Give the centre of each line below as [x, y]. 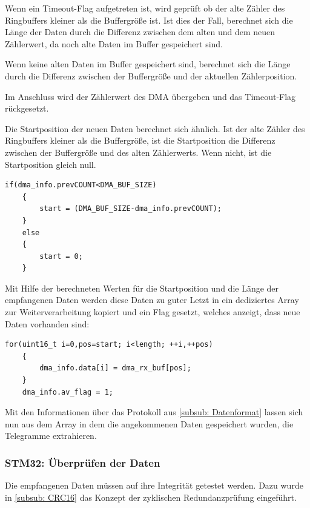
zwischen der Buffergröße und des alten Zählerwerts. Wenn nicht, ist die [138, 152]
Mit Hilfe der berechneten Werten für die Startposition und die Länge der [142, 288]
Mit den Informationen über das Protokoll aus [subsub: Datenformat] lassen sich [154, 412]
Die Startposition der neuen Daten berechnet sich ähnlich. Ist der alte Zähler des [155, 128]
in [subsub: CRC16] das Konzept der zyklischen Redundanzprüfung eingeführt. [151, 497]
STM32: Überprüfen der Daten [83, 462]
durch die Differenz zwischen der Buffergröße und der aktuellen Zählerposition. [151, 75]
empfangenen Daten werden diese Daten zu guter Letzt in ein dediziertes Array [152, 300]
